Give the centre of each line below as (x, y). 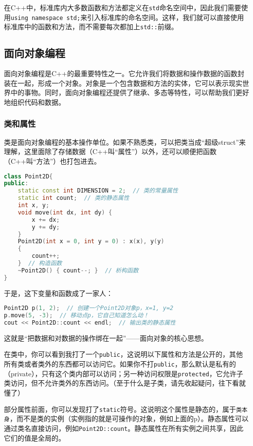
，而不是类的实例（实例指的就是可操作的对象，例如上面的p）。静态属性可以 (129, 418)
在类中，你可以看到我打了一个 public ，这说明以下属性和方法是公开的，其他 (123, 354)
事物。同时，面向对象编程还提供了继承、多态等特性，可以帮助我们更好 (136, 92)
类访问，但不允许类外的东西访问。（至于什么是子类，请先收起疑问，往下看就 (125, 383)
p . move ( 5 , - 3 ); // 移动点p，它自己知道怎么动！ (76, 316)
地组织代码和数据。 (35, 102)
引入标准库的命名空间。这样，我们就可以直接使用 (166, 17)
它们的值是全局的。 (35, 437)
